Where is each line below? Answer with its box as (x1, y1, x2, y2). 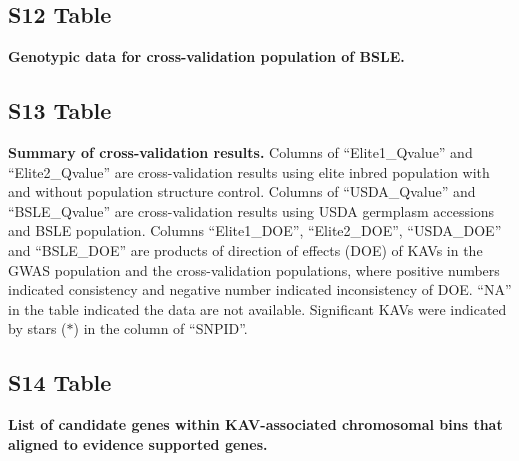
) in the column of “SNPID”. (73, 318, 248, 339)
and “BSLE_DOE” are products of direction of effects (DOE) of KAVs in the (8, 239, 483, 260)
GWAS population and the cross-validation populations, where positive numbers (8, 259, 500, 280)
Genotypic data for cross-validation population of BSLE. (8, 46, 405, 67)
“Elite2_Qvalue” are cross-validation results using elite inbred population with (8, 161, 490, 182)
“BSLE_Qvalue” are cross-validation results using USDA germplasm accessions (8, 200, 495, 221)
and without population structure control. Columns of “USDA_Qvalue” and (8, 181, 476, 202)
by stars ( (8, 318, 67, 339)
